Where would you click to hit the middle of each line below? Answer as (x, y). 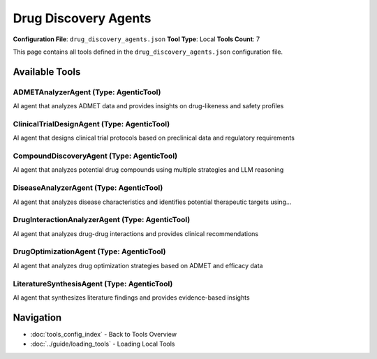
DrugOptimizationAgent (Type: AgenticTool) (89, 251)
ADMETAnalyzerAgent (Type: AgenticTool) (87, 92)
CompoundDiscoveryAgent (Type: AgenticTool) (95, 156)
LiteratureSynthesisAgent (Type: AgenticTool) (93, 284)
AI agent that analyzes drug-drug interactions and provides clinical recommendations (135, 233)
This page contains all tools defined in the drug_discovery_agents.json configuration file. (148, 52)
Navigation (37, 317)
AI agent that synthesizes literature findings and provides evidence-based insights (132, 298)
